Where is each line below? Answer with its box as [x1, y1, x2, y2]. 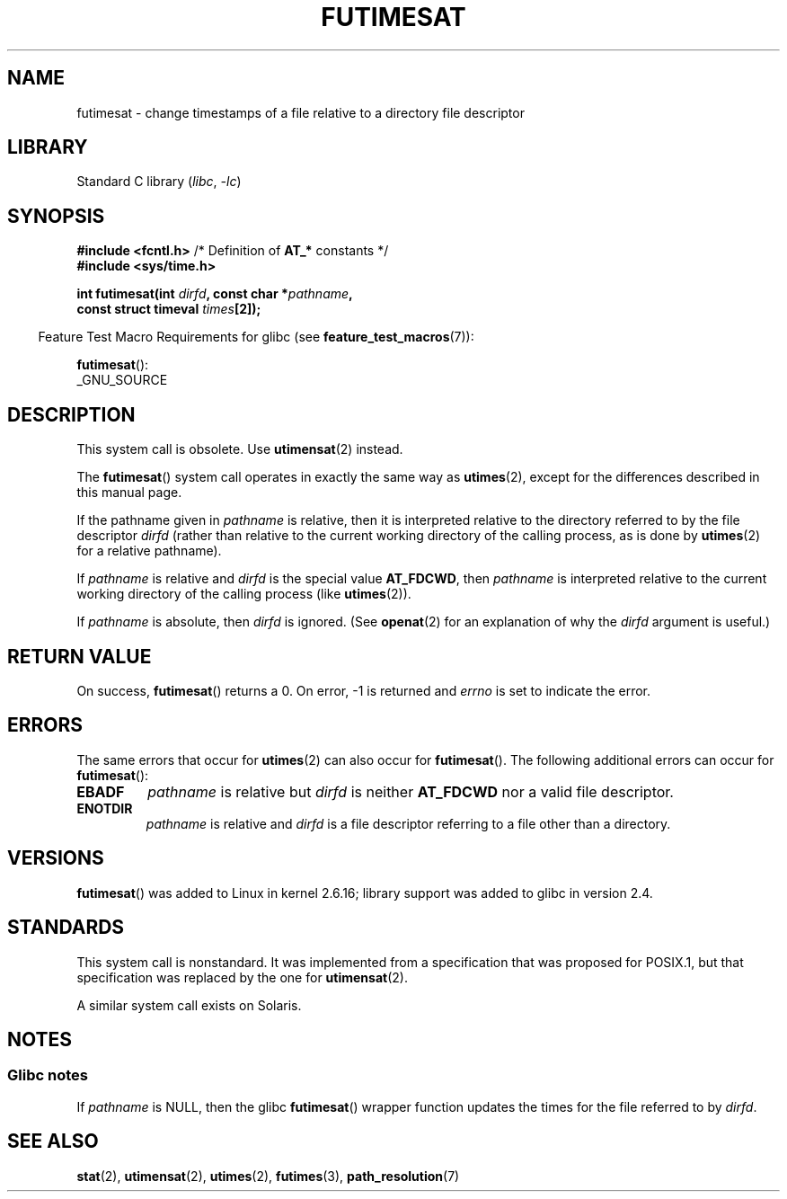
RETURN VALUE [7, 644, 152, 668]
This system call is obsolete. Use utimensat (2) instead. [76, 441, 403, 457]
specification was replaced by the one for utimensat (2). [76, 969, 408, 985]
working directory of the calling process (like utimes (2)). [76, 586, 411, 602]
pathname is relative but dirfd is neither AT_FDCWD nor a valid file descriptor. [147, 782, 674, 801]
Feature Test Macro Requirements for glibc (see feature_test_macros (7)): [38, 329, 474, 345]
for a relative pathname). [76, 543, 222, 559]
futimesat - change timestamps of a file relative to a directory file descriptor [76, 104, 525, 120]
